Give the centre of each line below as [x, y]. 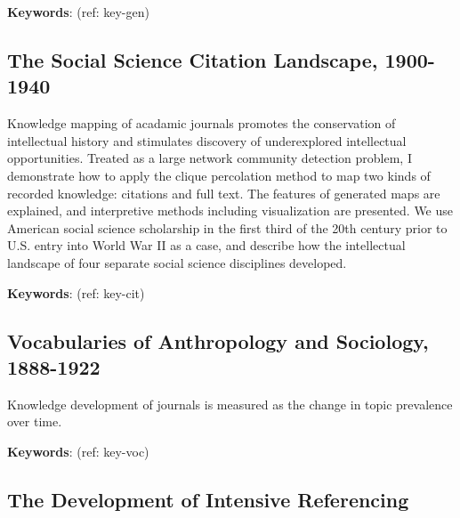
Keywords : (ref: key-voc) [78, 451]
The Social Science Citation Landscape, [193, 59]
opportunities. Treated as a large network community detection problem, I [210, 158]
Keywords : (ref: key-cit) [76, 292]
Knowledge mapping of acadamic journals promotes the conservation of [202, 123]
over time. [35, 421]
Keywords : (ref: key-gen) [78, 12]
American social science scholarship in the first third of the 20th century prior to [227, 227]
